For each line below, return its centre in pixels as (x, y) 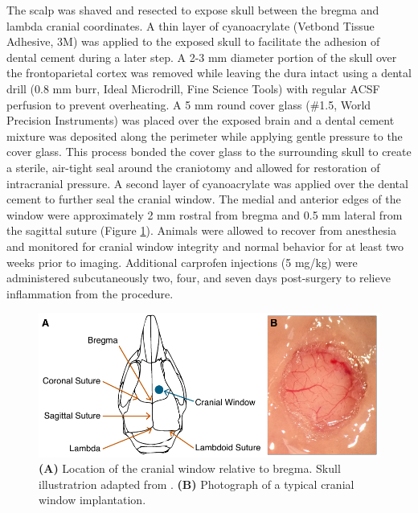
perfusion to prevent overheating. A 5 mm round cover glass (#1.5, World (189, 104)
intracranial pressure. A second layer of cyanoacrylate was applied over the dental (207, 183)
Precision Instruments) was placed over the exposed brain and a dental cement (201, 120)
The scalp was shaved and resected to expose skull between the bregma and (193, 10)
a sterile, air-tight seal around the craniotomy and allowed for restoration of (193, 167)
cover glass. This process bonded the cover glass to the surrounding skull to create (209, 152)
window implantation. (92, 500)
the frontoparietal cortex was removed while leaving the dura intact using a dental (209, 73)
